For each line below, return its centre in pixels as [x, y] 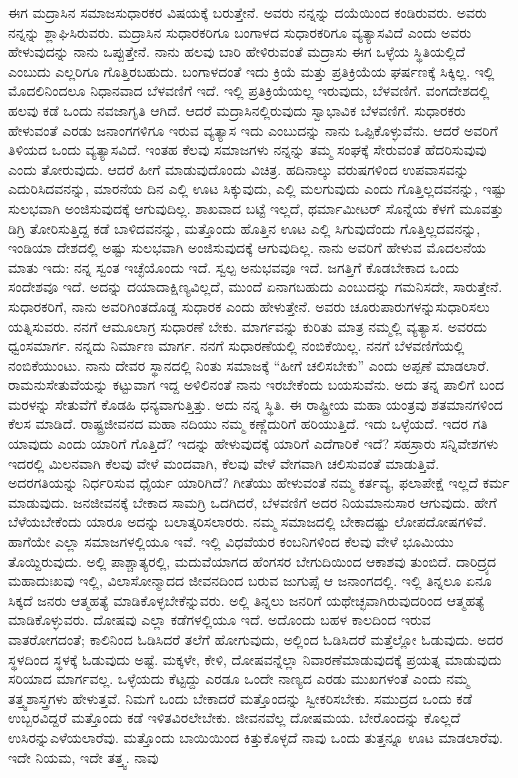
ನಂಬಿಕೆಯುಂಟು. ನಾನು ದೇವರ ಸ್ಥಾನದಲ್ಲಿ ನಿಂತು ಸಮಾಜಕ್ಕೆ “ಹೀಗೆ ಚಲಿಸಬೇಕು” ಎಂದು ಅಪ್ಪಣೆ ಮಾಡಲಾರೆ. [249, 364]
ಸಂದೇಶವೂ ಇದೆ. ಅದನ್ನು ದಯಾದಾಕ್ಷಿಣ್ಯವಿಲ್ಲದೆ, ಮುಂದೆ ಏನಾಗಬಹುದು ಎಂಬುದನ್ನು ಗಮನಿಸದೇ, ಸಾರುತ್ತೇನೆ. [255, 286]
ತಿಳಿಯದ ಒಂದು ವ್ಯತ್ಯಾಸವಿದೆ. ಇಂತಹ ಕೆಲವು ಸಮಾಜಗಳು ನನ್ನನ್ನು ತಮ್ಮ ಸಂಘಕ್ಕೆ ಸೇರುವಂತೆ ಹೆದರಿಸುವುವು [247, 149]
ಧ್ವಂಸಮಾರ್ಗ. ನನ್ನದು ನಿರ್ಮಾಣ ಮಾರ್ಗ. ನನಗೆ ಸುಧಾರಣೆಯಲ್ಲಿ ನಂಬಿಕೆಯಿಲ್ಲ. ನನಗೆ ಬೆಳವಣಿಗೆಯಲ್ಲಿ [236, 345]
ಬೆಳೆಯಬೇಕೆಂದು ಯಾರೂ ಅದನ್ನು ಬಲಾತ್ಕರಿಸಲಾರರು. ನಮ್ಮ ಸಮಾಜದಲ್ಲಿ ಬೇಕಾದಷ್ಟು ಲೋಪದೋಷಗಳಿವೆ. [247, 521]
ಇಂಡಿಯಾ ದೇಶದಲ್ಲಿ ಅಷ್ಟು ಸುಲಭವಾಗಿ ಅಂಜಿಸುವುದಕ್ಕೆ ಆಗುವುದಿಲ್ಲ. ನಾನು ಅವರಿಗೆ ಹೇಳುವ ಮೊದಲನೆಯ [247, 247]
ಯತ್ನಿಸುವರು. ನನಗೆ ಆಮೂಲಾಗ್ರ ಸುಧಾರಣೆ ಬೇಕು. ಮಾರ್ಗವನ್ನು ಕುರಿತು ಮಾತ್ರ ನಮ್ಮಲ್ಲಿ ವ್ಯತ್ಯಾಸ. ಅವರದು [247, 325]
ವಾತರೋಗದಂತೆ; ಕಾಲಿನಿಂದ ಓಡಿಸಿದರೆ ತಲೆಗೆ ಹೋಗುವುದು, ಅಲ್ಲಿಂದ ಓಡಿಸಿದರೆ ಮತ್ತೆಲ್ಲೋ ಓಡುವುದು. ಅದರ [256, 639]
